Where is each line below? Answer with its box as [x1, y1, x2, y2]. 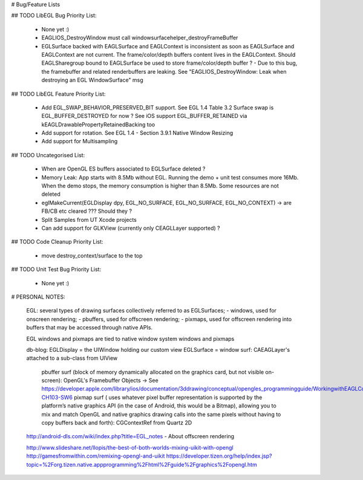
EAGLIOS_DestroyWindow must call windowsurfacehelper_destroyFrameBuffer [41, 34, 238, 42]
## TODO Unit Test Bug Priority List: [11, 266, 102, 273]
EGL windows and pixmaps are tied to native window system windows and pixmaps [26, 335, 235, 342]
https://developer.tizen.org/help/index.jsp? [166, 452, 272, 459]
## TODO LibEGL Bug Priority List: [11, 12, 97, 19]
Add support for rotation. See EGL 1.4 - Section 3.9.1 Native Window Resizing [41, 129, 234, 137]
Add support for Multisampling [41, 138, 118, 145]
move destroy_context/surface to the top [41, 251, 143, 259]
